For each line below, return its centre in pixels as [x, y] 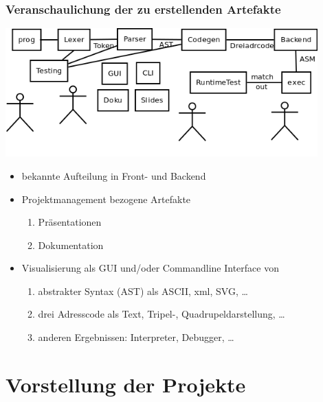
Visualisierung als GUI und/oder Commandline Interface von [150, 268]
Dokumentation [71, 245]
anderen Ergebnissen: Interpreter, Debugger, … [136, 337]
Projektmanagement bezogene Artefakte [106, 199]
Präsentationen [70, 222]
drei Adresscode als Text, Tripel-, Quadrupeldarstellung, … [161, 314]
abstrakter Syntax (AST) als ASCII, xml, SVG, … [143, 291]
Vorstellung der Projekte [126, 384]
